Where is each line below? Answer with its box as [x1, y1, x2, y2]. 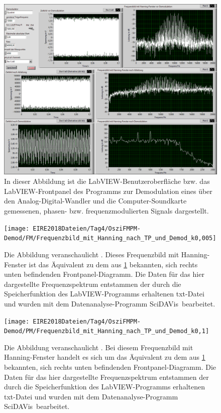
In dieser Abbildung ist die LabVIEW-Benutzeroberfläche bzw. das [4, 176, 210, 186]
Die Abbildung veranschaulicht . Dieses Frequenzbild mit [4, 249, 179, 259]
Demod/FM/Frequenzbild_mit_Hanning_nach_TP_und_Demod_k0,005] [4, 235, 216, 242]
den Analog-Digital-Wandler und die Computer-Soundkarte [4, 195, 187, 206]
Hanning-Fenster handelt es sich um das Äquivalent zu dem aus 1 [4, 352, 205, 362]
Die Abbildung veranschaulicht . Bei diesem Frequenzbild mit [4, 342, 193, 352]
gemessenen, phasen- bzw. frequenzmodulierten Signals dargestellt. [4, 205, 209, 216]
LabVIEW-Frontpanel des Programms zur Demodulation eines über [4, 185, 212, 196]
